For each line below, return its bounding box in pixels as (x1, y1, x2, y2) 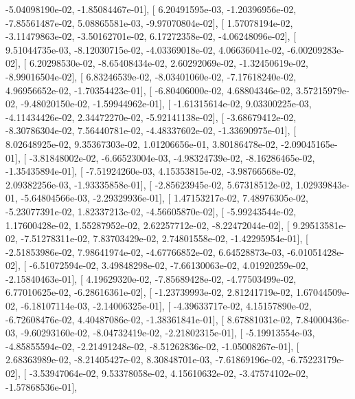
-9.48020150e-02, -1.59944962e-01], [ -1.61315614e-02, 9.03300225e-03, (21, 96, 312, 111)
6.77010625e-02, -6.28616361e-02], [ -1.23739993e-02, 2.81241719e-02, (5, 285, 293, 299)
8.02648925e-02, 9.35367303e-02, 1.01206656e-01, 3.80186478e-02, (5, 136, 278, 151)
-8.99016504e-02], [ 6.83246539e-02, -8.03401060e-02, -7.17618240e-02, (5, 69, 297, 83)
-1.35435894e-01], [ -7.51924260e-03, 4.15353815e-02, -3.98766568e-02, (5, 164, 297, 178)
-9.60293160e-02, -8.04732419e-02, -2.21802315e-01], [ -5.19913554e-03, (21, 325, 315, 340)
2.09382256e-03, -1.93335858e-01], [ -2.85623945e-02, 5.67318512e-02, (5, 177, 293, 191)
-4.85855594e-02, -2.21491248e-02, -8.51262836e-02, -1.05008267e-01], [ (5, 338, 299, 353)
